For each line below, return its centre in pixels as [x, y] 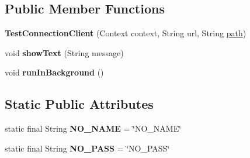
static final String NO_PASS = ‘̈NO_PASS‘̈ [87, 148]
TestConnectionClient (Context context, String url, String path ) [126, 33]
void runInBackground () [54, 72]
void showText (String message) [64, 52]
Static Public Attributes [79, 104]
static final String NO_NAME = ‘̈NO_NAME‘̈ [93, 128]
